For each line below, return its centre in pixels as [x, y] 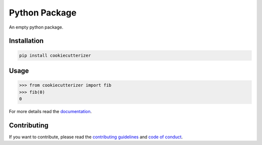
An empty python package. [36, 27]
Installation [26, 41]
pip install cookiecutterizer [55, 55]
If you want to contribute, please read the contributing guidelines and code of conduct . [96, 137]
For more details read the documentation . [50, 111]
